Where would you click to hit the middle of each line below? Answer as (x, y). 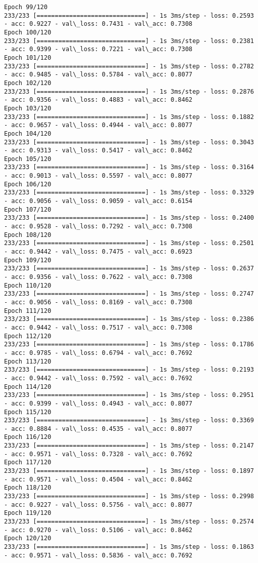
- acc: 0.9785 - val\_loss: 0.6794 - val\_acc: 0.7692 (98, 353)
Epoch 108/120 (28, 235)
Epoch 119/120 (28, 513)
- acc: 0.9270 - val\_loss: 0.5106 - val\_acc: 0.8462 (98, 530)
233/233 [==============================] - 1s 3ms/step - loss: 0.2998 (129, 496)
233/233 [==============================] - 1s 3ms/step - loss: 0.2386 (129, 319)
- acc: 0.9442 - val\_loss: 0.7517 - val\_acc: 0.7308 (98, 327)
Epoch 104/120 (28, 133)
